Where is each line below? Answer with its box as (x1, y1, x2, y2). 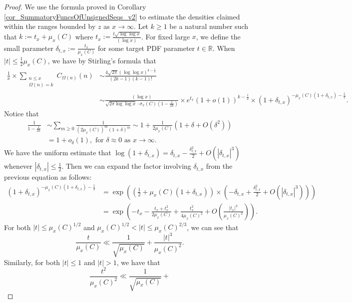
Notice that (4, 108, 39, 118)
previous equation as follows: (4, 172, 92, 182)
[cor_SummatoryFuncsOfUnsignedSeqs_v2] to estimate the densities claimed (4, 11, 240, 21)
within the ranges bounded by (4, 21, 96, 31)
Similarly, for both (4, 257, 60, 267)
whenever (4, 161, 32, 171)
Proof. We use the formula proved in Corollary (4, 1, 146, 11)
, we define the (196, 31, 241, 41)
